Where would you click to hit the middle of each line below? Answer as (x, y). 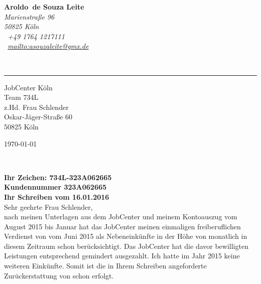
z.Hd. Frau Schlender (36, 107)
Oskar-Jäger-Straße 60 (38, 117)
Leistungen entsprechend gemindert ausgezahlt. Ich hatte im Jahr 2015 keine (122, 256)
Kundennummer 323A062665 (55, 187)
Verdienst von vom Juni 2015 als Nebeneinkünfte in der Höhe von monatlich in (126, 236)
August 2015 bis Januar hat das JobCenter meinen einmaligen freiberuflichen (122, 226)
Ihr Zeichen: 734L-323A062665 (58, 177)
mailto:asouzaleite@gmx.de (48, 46)
